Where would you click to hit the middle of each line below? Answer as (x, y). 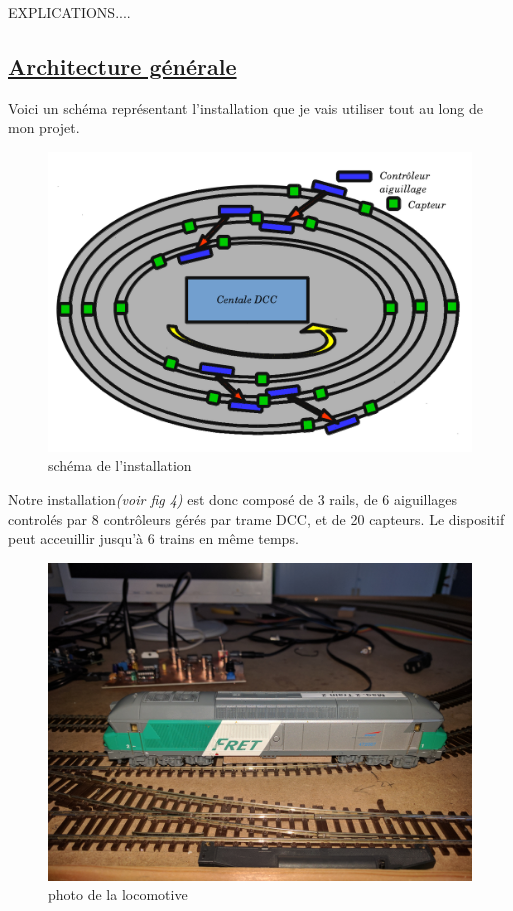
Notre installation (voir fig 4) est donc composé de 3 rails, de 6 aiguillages (233, 498)
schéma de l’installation (120, 465)
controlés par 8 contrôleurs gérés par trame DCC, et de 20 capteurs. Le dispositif (256, 518)
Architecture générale (122, 65)
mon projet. (44, 127)
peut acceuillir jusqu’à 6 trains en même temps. (153, 538)
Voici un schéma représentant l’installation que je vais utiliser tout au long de (245, 107)
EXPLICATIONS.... (69, 12)
